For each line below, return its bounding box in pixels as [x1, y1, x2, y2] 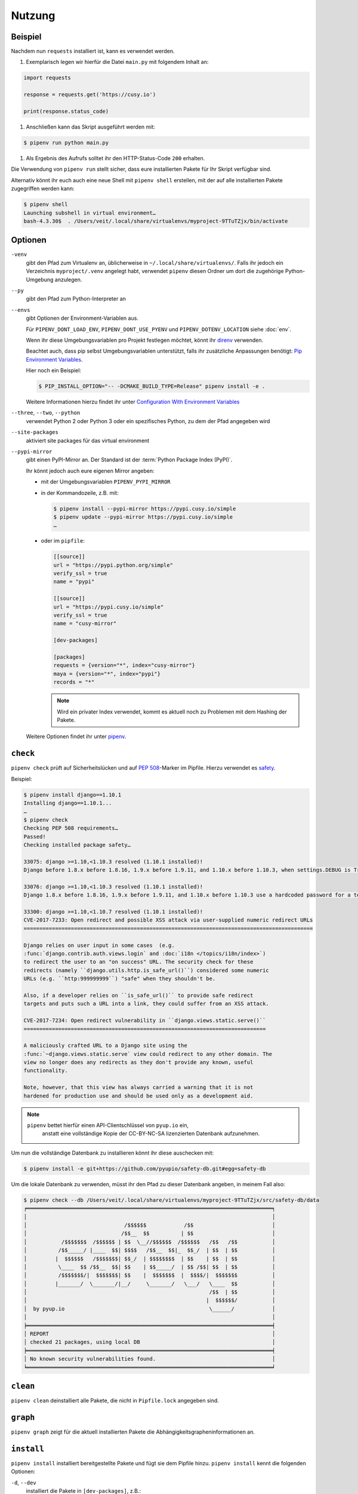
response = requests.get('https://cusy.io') [23, 91, 156, 98]
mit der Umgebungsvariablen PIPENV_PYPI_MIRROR [41, 478, 171, 485]
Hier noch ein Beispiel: [26, 367, 82, 374]
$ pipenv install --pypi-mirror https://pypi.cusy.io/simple [53, 505, 236, 512]
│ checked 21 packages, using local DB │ [23, 1339, 276, 1346]
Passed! [23, 833, 46, 840]
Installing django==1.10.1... [23, 800, 112, 806]
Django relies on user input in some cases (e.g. [23, 942, 175, 948]
